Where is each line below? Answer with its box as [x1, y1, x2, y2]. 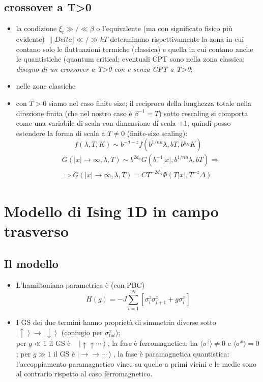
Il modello [4, 255, 59, 271]
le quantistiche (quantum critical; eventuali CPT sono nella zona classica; [16, 53, 245, 64]
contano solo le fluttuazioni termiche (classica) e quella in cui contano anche [16, 43, 253, 54]
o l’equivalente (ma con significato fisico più [96, 23, 232, 34]
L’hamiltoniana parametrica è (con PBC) [16, 279, 145, 290]
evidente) [16, 34, 45, 44]
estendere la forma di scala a [16, 127, 105, 138]
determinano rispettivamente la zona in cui [110, 34, 244, 44]
